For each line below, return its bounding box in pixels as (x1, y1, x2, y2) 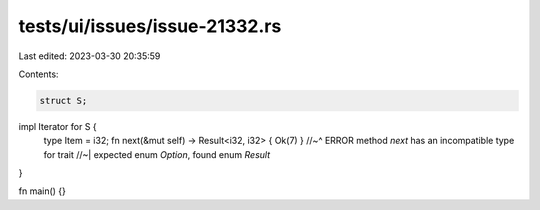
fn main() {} (18, 185, 67, 197)
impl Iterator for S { (18, 120, 97, 132)
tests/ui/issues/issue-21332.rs (18, 15, 282, 37)
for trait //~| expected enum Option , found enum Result (43, 148, 271, 160)
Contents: (18, 68, 59, 80)
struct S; (39, 95, 88, 106)
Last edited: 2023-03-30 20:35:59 (18, 50, 161, 62)
